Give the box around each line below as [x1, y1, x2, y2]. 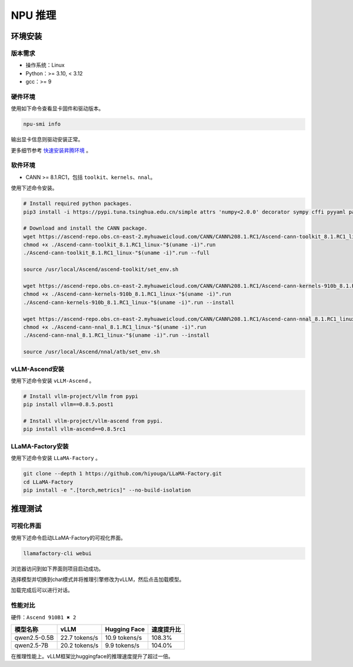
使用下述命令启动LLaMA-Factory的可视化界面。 [11, 534, 126, 541]
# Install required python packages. [23, 200, 132, 207]
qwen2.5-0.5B [14, 633, 54, 642]
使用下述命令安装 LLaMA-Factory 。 [11, 454, 101, 462]
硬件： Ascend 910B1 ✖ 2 [11, 613, 76, 620]
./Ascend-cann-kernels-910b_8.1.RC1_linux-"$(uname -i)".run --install [23, 299, 235, 306]
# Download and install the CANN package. [23, 225, 148, 232]
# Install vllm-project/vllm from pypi [23, 393, 138, 400]
